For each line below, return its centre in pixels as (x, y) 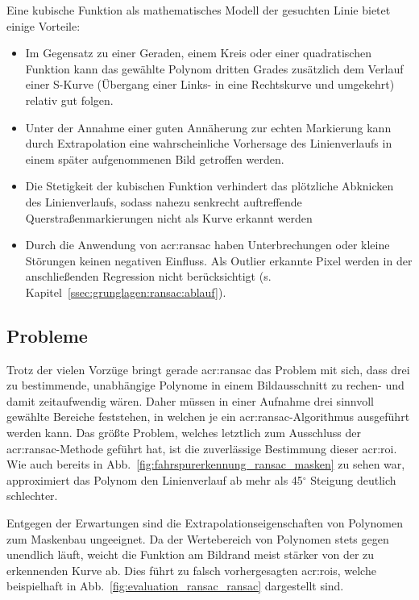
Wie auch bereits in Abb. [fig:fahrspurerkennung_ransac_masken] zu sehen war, (206, 464)
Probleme (47, 335)
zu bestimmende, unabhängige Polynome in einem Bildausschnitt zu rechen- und (205, 385)
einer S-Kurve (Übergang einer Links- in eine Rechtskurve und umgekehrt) (210, 84)
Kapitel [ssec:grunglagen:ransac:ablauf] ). (126, 292)
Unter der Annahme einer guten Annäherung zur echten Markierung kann (208, 127)
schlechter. (32, 496)
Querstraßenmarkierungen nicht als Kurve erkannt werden (169, 217)
